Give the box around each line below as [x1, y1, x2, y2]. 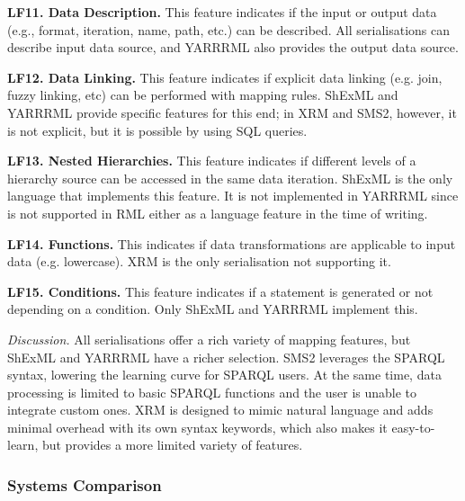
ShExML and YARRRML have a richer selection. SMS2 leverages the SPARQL [7, 347, 445, 366]
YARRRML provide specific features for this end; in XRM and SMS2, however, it [7, 103, 457, 121]
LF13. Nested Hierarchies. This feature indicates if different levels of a [7, 151, 416, 170]
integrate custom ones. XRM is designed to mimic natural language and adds [7, 400, 434, 419]
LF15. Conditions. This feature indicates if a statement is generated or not [7, 282, 434, 300]
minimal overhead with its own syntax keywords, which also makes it [7, 417, 388, 436]
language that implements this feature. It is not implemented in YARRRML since [7, 186, 459, 205]
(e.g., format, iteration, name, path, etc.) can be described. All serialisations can [7, 20, 451, 39]
